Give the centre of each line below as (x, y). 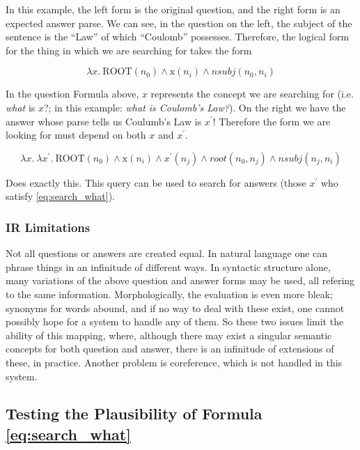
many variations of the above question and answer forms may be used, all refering (180, 280)
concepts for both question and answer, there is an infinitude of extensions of (170, 349)
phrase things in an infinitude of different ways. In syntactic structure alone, (168, 266)
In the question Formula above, (72, 94)
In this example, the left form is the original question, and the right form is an (173, 9)
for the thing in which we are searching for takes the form (129, 50)
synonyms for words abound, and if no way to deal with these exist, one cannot (175, 308)
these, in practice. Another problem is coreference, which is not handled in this (174, 362)
